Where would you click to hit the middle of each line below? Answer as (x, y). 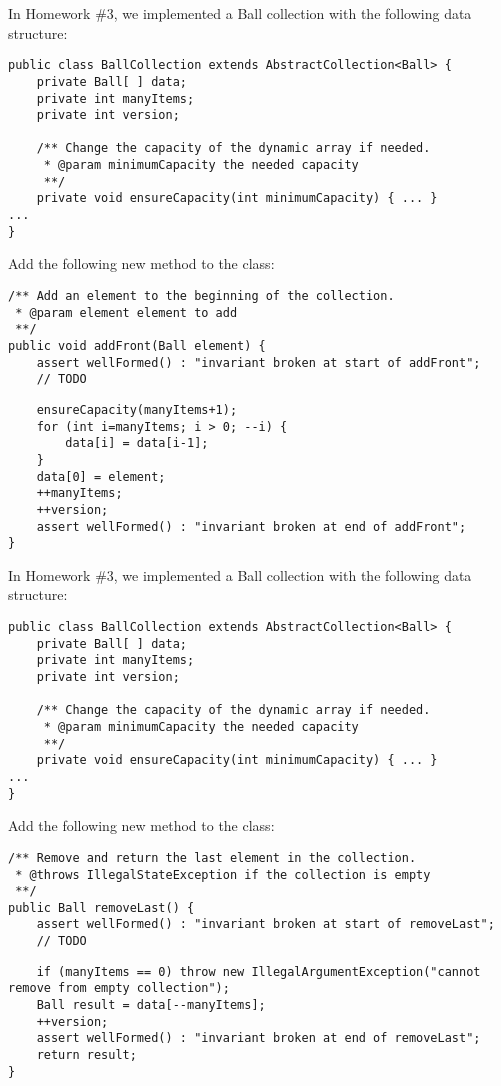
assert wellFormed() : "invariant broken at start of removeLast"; (265, 924)
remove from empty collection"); (119, 988)
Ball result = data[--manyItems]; (151, 1005)
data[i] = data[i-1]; (137, 443)
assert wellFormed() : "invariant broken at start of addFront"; (258, 362)
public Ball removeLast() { (101, 907)
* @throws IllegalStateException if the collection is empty (223, 874)
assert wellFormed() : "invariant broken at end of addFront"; (251, 526)
